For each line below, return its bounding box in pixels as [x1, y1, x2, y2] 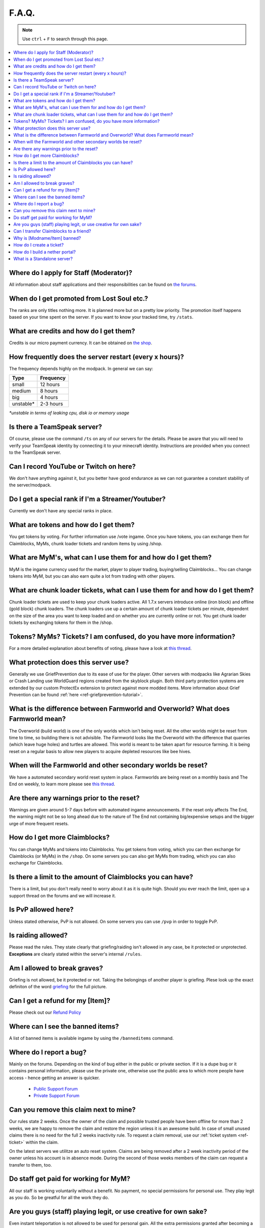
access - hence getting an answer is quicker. [9, 1075, 100, 1081]
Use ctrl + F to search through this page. [22, 36, 108, 42]
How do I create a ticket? [13, 242, 64, 248]
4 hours [40, 394, 58, 401]
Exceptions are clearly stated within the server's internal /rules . [9, 951, 142, 957]
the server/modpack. [9, 482, 52, 488]
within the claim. [25, 1139, 59, 1145]
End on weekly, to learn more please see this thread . [9, 781, 115, 787]
